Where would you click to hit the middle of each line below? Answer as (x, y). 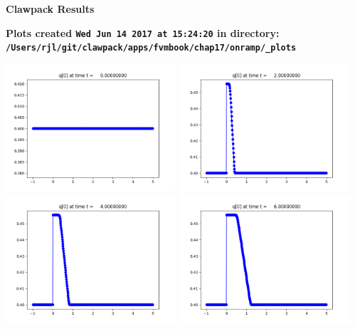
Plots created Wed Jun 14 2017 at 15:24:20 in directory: (143, 32)
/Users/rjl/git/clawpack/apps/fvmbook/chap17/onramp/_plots (151, 48)
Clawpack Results (50, 9)
